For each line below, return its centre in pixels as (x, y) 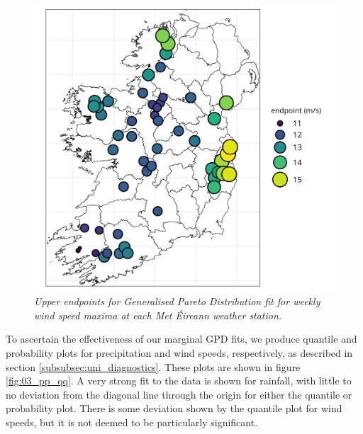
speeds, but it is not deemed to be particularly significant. (132, 422)
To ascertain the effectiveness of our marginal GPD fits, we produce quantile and (181, 339)
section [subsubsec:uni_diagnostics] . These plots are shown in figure (153, 366)
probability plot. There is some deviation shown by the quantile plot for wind (174, 408)
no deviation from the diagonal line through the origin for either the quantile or (179, 394)
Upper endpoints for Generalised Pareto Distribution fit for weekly (177, 301)
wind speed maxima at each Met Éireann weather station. (158, 315)
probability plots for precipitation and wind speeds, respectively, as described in (179, 353)
